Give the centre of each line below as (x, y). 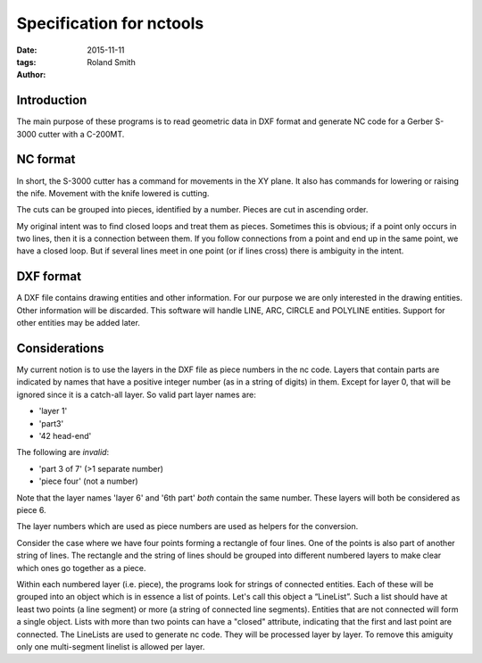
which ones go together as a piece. (81, 568)
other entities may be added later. (78, 323)
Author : (31, 75)
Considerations (60, 348)
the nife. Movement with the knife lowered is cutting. (113, 193)
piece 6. (31, 510)
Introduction (52, 100)
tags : (26, 62)
